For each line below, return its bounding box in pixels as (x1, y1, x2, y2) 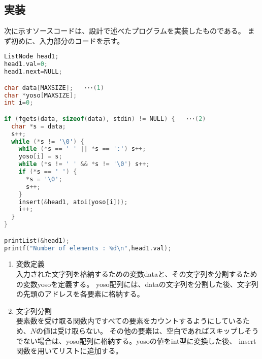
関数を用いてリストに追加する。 (16, 345, 123, 356)
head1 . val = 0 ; (4, 60, 48, 68)
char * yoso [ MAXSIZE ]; (4, 91, 77, 99)
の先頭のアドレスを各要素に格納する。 (16, 288, 144, 299)
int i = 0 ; (4, 99, 34, 107)
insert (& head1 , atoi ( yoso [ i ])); (18, 198, 128, 206)
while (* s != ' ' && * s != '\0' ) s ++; (18, 160, 150, 168)
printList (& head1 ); (4, 237, 70, 244)
